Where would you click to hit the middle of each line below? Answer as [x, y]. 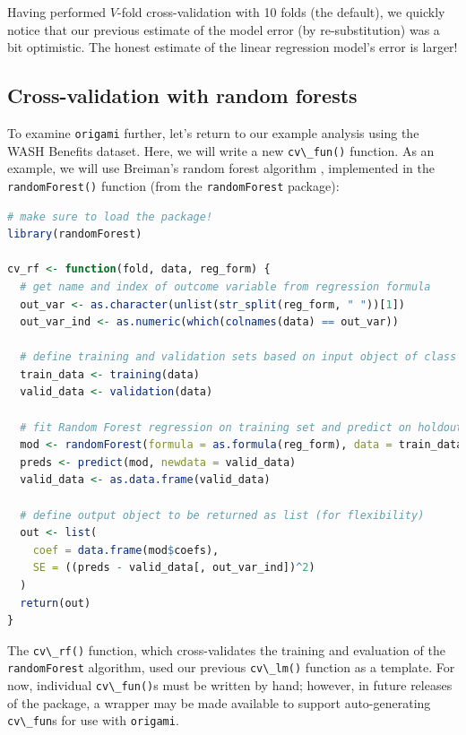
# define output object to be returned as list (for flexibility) [222, 515]
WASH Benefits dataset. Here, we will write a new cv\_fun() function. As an [221, 150]
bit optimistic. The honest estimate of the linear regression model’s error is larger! [233, 47]
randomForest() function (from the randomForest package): [173, 185]
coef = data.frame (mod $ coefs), [126, 550]
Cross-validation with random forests [182, 95]
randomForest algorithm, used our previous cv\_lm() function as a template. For [231, 667]
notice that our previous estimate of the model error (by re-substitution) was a [224, 29]
